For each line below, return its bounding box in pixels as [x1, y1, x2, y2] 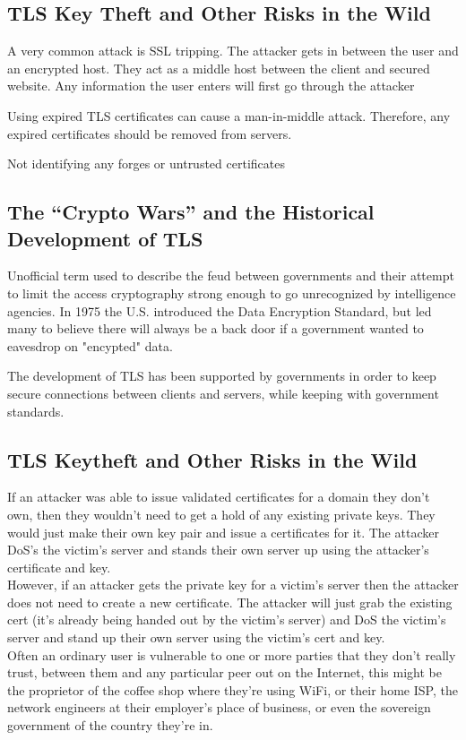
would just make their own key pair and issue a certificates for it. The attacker [7, 522, 439, 541]
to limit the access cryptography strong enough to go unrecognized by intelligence [7, 283, 456, 302]
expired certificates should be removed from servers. [7, 124, 292, 142]
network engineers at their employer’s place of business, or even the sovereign [7, 698, 431, 717]
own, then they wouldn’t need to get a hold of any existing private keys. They [7, 504, 436, 523]
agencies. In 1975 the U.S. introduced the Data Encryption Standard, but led [7, 301, 432, 320]
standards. [7, 401, 65, 420]
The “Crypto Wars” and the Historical [7, 198, 375, 226]
